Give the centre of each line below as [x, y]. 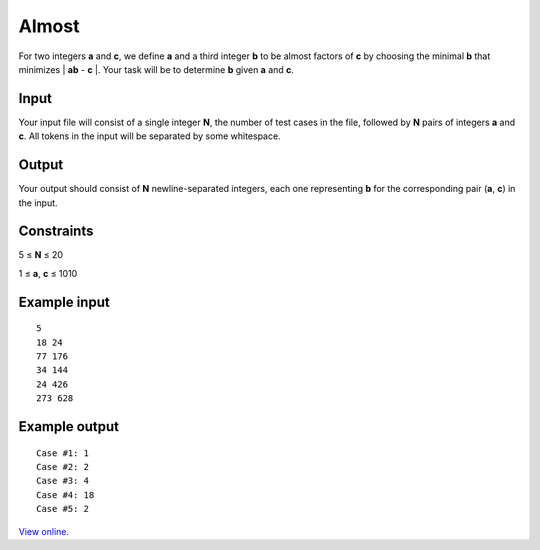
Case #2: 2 [63, 466]
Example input [64, 301]
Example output [69, 426]
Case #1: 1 [63, 453]
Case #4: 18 [65, 494]
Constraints [56, 231]
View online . [44, 531]
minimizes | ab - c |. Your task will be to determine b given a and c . [156, 69]
